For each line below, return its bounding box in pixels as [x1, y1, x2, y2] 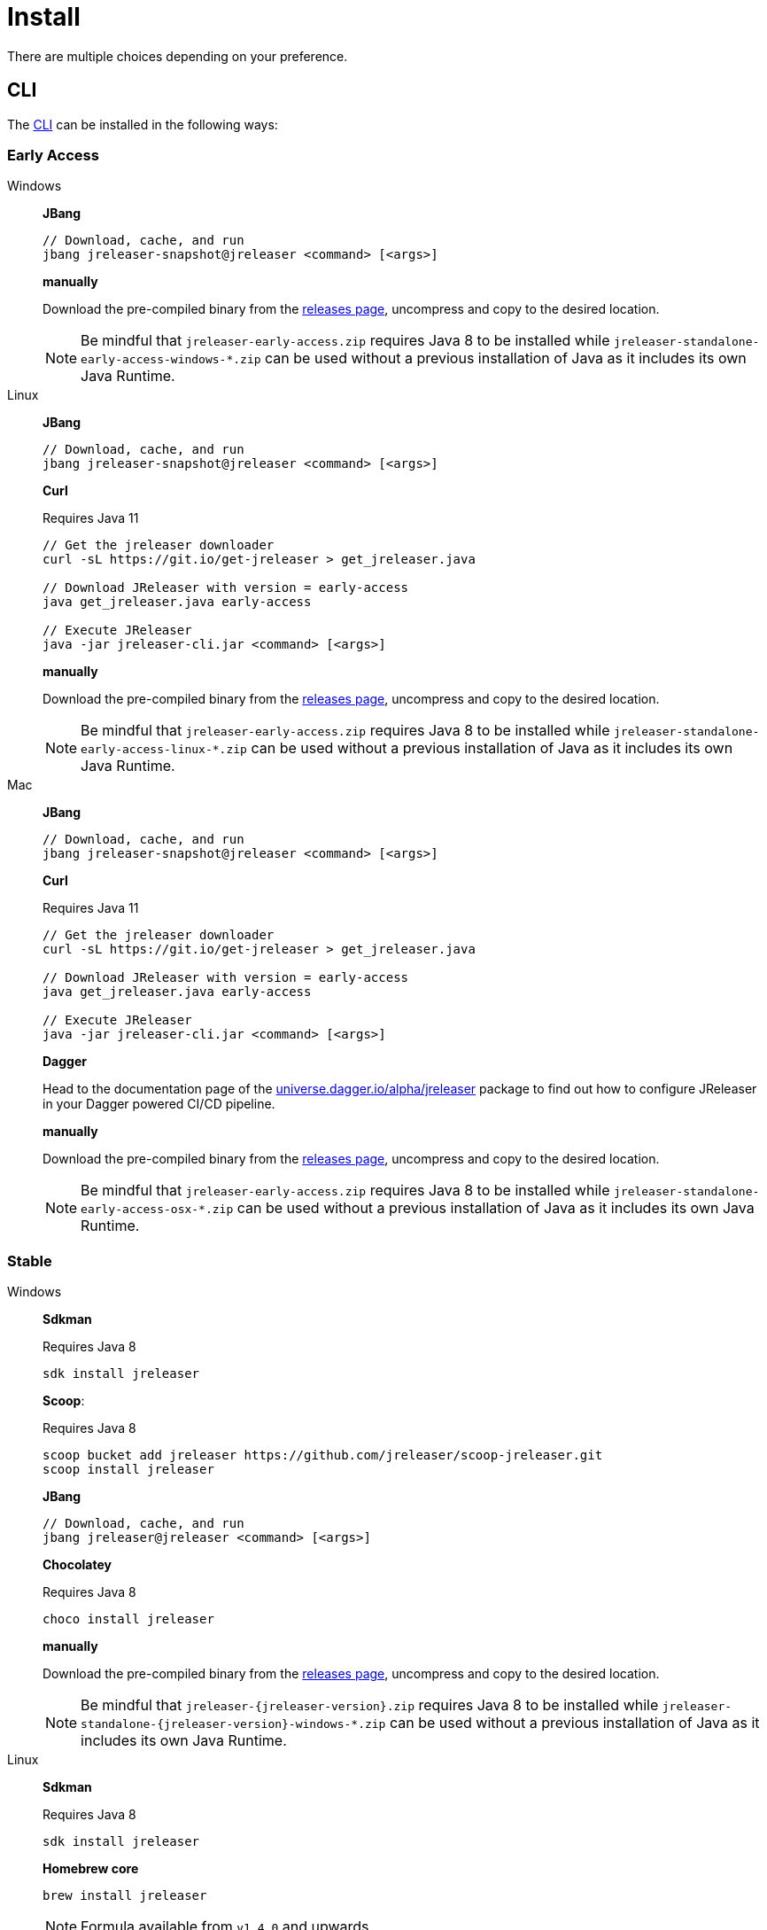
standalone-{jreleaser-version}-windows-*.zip [81, 1717, 386, 1732]
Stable [7, 1251, 52, 1270]
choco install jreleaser [43, 1612, 214, 1627]
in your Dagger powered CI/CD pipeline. [43, 1096, 275, 1112]
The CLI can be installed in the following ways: [7, 116, 278, 132]
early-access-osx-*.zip [81, 1202, 234, 1217]
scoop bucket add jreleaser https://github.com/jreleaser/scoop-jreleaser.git [43, 1448, 603, 1463]
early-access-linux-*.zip [81, 743, 247, 757]
